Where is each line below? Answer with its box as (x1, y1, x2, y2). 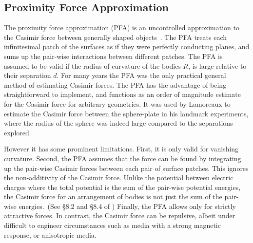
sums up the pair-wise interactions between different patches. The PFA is (4, 51, 223, 61)
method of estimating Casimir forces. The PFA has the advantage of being (4, 79, 227, 90)
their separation (4, 70, 51, 80)
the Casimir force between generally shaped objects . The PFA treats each (4, 32, 227, 42)
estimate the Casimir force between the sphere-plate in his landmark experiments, (4, 108, 249, 118)
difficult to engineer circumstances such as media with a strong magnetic (4, 220, 221, 230)
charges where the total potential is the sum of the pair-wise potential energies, (4, 182, 241, 192)
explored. (4, 127, 31, 137)
